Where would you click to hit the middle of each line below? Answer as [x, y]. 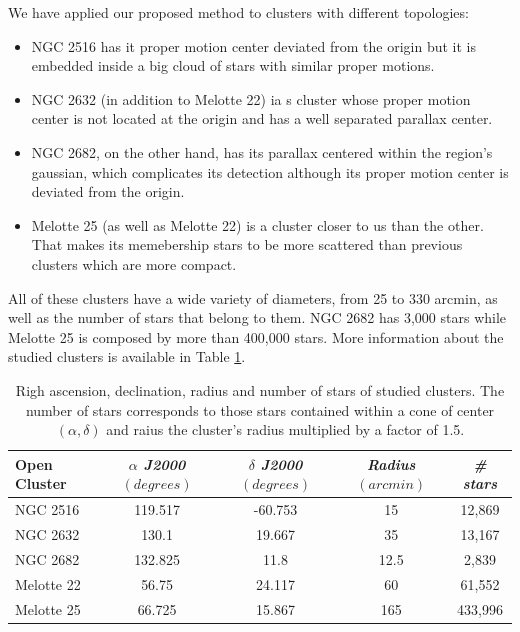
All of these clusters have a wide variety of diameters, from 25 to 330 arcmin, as [253, 297]
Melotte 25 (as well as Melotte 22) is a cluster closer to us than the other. [257, 224]
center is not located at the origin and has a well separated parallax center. [262, 118]
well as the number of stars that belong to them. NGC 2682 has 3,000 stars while [257, 317]
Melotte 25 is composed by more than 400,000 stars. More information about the [256, 336]
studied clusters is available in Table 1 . [127, 356]
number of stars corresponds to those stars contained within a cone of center [260, 409]
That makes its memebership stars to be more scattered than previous [247, 244]
